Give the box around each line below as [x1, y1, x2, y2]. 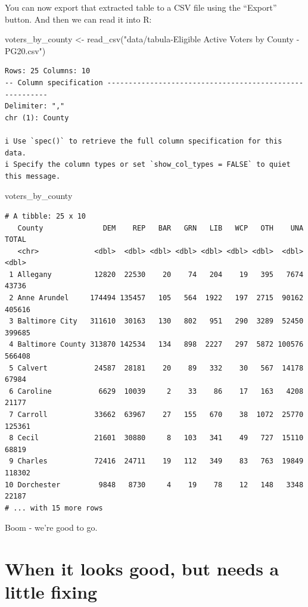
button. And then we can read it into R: [5, 13, 152, 25]
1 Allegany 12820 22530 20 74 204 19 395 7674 [9, 270, 304, 279]
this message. [5, 172, 61, 180]
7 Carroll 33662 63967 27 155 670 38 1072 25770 [9, 410, 304, 419]
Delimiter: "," [5, 102, 65, 111]
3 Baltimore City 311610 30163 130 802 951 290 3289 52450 [9, 317, 304, 326]
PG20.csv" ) [5, 44, 46, 57]
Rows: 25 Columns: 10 [5, 67, 91, 76]
